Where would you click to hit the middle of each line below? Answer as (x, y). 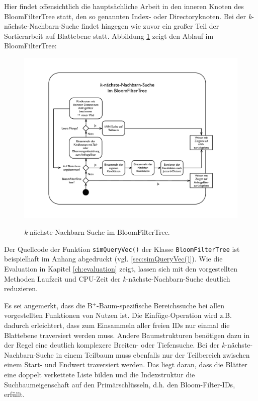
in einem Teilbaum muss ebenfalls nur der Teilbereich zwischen (153, 354)
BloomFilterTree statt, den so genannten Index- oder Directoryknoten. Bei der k (128, 16)
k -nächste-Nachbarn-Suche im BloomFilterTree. (97, 232)
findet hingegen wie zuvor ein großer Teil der (150, 26)
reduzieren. (21, 288)
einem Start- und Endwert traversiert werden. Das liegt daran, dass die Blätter (126, 364)
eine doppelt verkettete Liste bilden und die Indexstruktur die (100, 374)
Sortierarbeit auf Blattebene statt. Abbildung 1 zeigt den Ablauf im (109, 36)
